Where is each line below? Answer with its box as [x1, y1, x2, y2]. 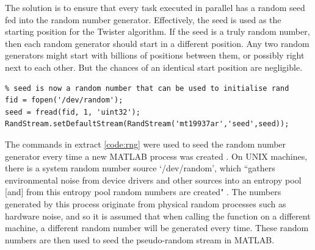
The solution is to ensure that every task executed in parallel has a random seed [5, 1, 305, 13]
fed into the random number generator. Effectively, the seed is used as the [5, 13, 281, 26]
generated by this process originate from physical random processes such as [5, 197, 286, 210]
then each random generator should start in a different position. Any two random [5, 37, 310, 49]
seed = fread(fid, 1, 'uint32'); [5, 107, 140, 116]
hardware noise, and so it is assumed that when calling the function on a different [5, 209, 311, 222]
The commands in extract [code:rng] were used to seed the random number [5, 137, 286, 150]
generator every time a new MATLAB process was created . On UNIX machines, [5, 149, 308, 162]
